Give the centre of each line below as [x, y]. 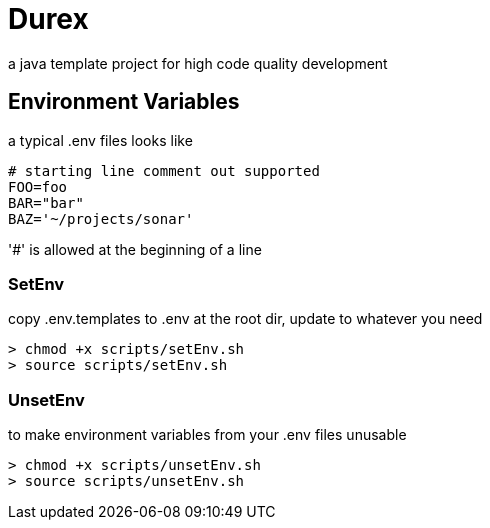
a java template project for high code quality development [198, 63]
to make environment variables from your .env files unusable [207, 435]
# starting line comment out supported [164, 170]
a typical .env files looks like [100, 140]
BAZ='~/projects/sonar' [101, 218]
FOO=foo [38, 186]
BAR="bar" [46, 202]
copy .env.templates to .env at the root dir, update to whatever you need [245, 319]
